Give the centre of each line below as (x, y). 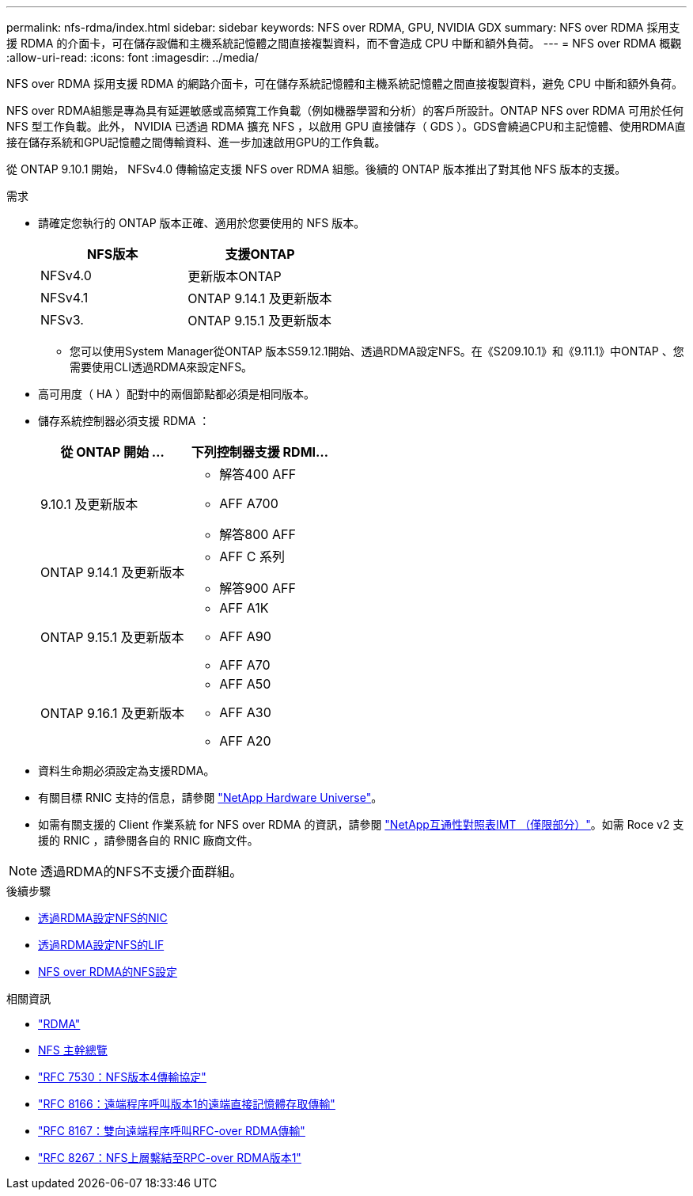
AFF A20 (245, 741)
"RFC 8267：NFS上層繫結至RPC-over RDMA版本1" (170, 1158)
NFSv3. (62, 320)
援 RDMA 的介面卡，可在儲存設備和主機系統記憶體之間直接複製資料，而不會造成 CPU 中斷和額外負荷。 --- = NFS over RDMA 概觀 (344, 43)
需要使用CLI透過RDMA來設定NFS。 (161, 367)
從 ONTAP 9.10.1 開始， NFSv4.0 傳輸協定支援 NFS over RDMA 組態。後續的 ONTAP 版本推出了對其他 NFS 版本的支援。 (316, 169)
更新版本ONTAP (235, 276)
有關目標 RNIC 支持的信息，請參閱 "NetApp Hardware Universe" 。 (210, 797)
